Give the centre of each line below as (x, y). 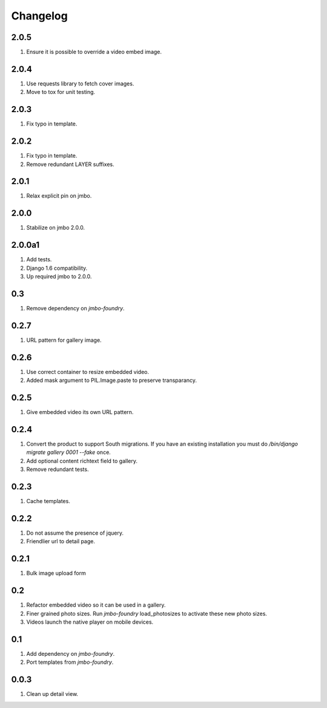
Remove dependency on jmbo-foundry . (75, 308)
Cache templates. (48, 501)
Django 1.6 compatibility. (57, 268)
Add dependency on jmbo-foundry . (71, 653)
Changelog (39, 16)
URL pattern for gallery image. (64, 340)
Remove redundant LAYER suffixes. (70, 164)
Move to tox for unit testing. (61, 92)
